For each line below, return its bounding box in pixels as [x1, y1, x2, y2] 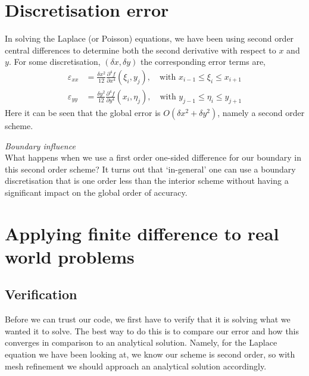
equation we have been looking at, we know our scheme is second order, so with [5, 348, 295, 361]
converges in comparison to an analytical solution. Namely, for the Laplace [5, 336, 277, 349]
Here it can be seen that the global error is [5, 106, 161, 118]
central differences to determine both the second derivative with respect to [5, 43, 276, 56]
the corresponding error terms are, [140, 55, 266, 68]
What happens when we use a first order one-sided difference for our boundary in [5, 151, 301, 164]
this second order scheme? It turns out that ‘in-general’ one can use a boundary [5, 162, 296, 175]
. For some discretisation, [8, 55, 101, 68]
